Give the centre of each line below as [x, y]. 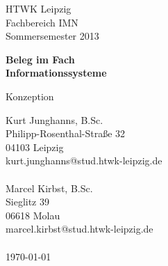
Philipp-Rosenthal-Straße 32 [66, 133]
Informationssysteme [56, 73]
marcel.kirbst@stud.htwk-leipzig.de [79, 229]
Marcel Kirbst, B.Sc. [49, 188]
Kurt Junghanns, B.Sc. [54, 119]
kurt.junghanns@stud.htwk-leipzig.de [84, 161]
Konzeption [30, 96]
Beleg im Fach [40, 59]
